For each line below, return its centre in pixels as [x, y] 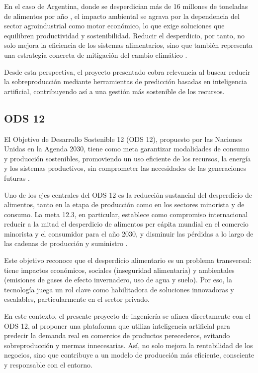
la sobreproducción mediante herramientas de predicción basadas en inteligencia [126, 81]
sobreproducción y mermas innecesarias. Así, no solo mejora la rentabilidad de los [129, 345]
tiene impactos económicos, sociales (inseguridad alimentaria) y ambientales [119, 270]
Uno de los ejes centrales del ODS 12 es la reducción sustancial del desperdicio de [128, 194]
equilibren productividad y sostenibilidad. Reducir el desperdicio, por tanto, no [125, 35]
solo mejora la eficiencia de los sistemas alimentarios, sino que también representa [128, 45]
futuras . [17, 178]
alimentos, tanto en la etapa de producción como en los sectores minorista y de [124, 204]
